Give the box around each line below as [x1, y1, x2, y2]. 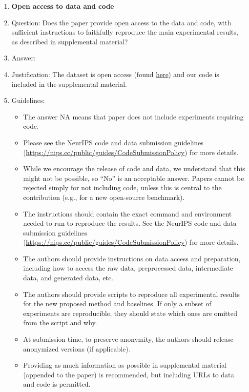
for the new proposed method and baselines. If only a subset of [23, 298, 211, 309]
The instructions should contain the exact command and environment [23, 208, 232, 218]
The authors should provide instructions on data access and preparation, [23, 253, 241, 263]
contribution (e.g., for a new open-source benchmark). [23, 192, 185, 202]
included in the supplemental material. [11, 78, 127, 89]
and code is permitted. [23, 379, 91, 389]
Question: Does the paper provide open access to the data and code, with [11, 17, 231, 27]
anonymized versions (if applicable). [23, 343, 130, 353]
